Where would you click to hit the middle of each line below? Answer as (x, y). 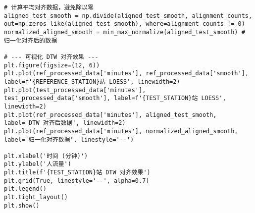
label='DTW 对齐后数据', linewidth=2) (65, 123)
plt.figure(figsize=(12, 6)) (52, 65)
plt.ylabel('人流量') (38, 164)
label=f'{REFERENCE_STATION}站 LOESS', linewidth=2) (92, 81)
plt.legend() (25, 189)
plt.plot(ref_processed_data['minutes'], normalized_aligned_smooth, (121, 131)
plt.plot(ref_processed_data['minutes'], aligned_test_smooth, (110, 115)
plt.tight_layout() (36, 197)
